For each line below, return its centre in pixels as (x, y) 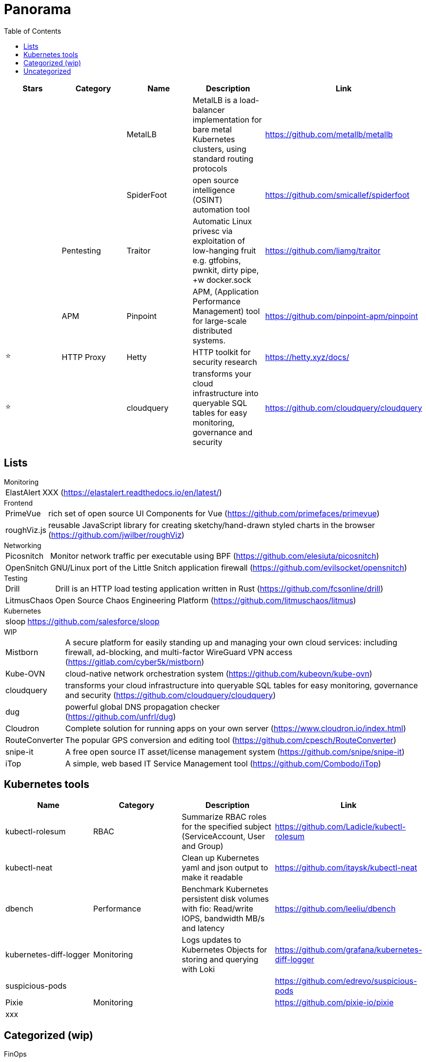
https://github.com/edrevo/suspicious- (346, 981)
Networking (23, 545)
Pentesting (81, 250)
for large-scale (220, 321)
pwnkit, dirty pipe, (226, 270)
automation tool (221, 209)
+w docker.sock (222, 280)
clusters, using (219, 149)
